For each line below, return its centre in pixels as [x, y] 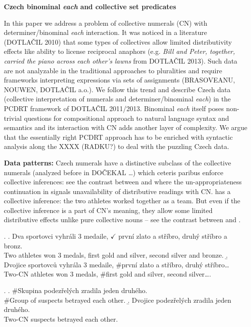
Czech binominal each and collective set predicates [90, 6]
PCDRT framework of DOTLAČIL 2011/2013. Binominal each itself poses [114, 108]
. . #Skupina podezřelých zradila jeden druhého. [76, 290]
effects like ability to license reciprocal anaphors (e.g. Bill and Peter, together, [119, 51]
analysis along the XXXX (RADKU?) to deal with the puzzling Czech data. [117, 146]
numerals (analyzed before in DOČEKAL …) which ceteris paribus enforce [114, 172]
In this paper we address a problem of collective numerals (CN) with [106, 23]
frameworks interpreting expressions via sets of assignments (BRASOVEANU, [119, 80]
